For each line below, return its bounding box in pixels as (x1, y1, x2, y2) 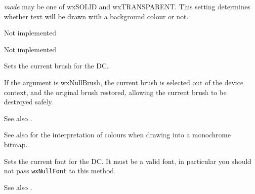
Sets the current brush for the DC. (4, 61, 109, 71)
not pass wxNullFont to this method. (4, 165, 116, 176)
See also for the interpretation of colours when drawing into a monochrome (4, 129, 231, 140)
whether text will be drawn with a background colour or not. (4, 11, 189, 21)
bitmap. (4, 139, 28, 149)
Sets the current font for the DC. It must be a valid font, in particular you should (4, 156, 252, 166)
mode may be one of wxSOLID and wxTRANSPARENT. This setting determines (4, 1, 251, 11)
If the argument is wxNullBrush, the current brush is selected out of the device (4, 77, 244, 87)
